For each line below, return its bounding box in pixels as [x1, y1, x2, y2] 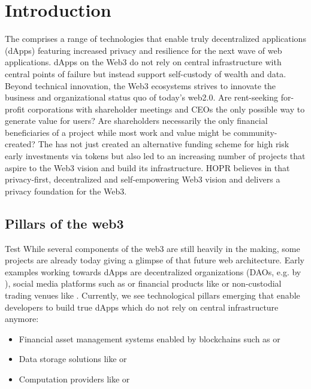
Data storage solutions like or [19, 352, 127, 365]
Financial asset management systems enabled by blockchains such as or [19, 332, 280, 345]
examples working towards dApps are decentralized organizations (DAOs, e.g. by [5, 265, 301, 278]
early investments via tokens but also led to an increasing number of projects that [5, 150, 306, 162]
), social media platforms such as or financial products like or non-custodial [5, 277, 282, 290]
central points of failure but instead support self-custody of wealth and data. [5, 67, 286, 80]
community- [233, 126, 277, 138]
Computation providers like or [19, 372, 130, 385]
